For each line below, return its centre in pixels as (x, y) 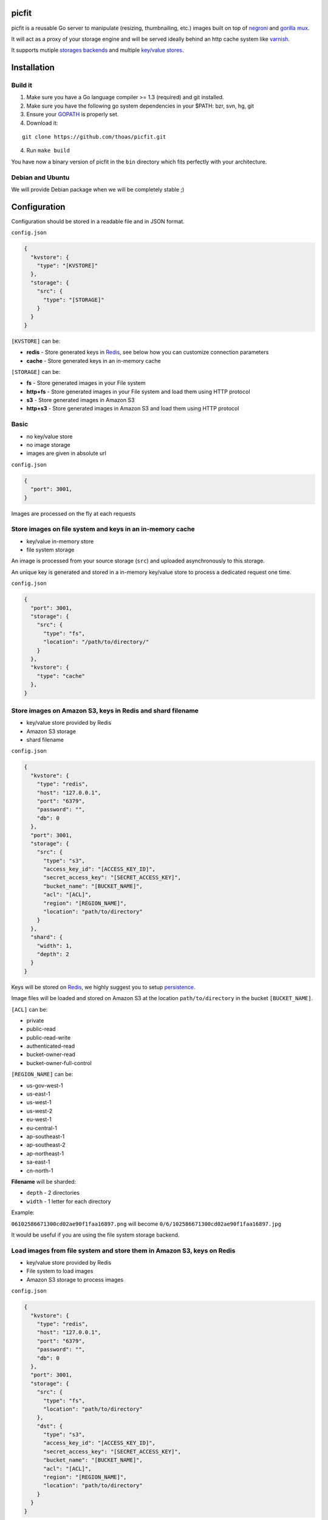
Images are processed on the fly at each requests (73, 513)
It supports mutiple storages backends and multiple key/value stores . (97, 50)
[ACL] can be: (29, 1009)
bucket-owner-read (51, 1054)
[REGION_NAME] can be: (42, 1074)
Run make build (48, 150)
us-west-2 (39, 1111)
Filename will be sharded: (44, 1181)
